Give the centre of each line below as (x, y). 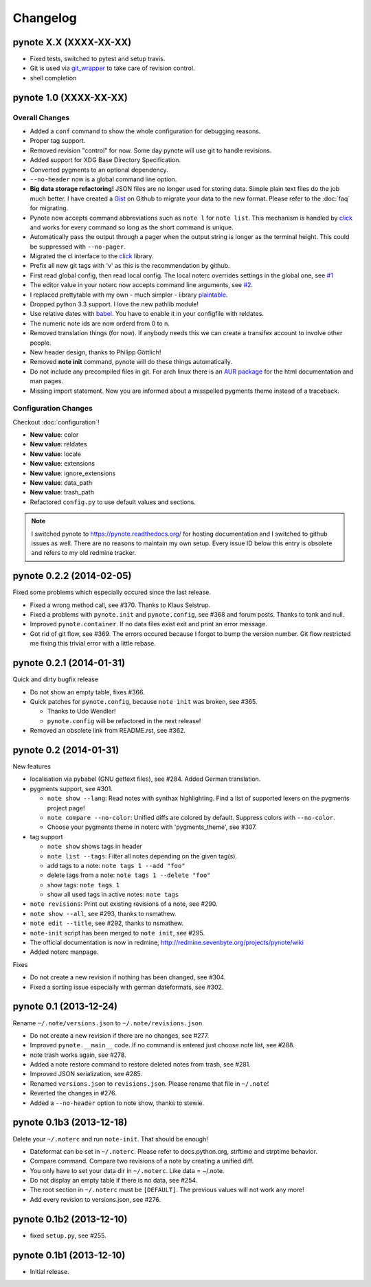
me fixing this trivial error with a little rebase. (93, 643)
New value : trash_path (62, 492)
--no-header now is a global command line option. (103, 179)
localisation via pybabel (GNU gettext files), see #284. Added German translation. (145, 779)
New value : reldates (58, 444)
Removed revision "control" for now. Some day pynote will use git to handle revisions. (151, 150)
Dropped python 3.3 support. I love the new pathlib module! (114, 304)
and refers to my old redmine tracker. (84, 553)
